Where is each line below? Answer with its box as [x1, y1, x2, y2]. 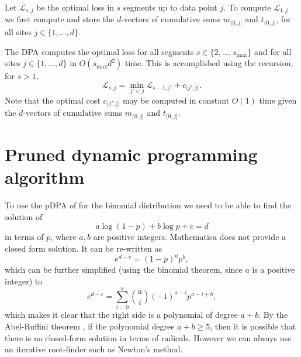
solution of [5, 210, 43, 222]
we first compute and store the [5, 13, 115, 25]
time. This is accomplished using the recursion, [124, 57, 293, 69]
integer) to [5, 274, 43, 287]
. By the [258, 308, 288, 321]
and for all [254, 45, 292, 57]
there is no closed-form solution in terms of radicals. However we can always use [5, 331, 292, 344]
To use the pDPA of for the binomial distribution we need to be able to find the [5, 199, 291, 211]
